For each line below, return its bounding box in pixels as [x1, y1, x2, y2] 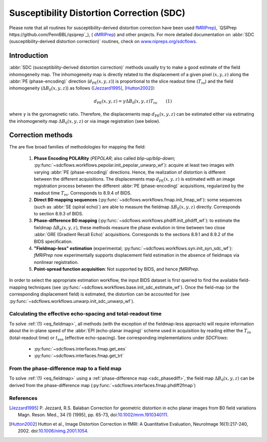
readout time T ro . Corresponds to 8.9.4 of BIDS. [34, 190, 132, 197]
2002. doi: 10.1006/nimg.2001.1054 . [18, 428, 89, 434]
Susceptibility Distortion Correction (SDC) [9, 7, 185, 18]
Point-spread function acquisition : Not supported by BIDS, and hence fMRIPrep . [34, 266, 200, 272]
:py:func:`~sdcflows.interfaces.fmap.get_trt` [34, 353, 124, 359]
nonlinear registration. [34, 259, 79, 265]
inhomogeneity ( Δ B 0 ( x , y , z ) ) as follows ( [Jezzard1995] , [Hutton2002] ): [9, 85, 155, 93]
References [9, 394, 38, 401]
